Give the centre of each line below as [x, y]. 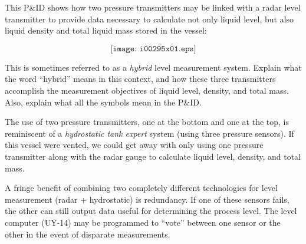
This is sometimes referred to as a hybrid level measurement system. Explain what [153, 67]
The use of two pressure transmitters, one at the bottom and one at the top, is [147, 122]
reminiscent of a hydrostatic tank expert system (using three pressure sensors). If [149, 133]
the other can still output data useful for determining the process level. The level [151, 211]
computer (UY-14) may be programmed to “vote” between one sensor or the [143, 222]
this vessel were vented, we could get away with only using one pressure [134, 145]
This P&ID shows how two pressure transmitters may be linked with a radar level [153, 7]
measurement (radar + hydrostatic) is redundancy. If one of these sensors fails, [147, 199]
